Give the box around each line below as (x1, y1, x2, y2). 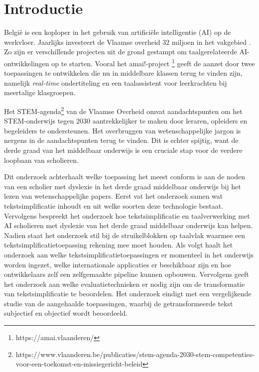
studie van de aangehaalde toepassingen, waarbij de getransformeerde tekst (4, 298, 233, 308)
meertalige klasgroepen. (4, 87, 76, 98)
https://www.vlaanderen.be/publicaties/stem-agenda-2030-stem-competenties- (15, 349, 255, 359)
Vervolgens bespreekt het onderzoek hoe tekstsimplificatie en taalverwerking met (4, 210, 250, 221)
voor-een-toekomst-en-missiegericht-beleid (15, 359, 143, 369)
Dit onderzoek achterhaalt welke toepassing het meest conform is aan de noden (4, 171, 245, 182)
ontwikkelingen (4, 58, 49, 68)
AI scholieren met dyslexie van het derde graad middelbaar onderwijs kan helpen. (4, 220, 253, 231)
